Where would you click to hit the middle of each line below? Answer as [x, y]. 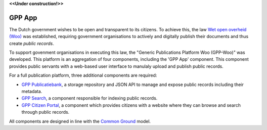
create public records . [32, 43]
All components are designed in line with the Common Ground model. [80, 121]
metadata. [32, 91]
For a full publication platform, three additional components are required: [83, 75]
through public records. [45, 112]
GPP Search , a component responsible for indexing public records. [89, 98]
